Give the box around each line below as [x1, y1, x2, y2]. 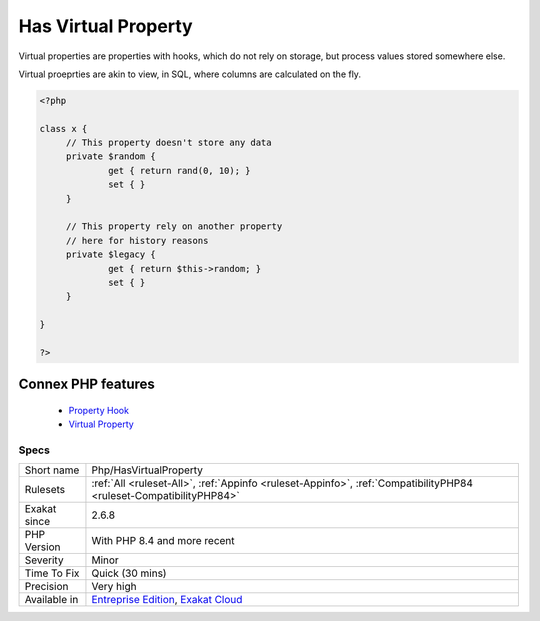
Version [24, 540, 61, 554]
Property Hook [68, 404, 130, 416]
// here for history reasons [65, 235, 209, 246]
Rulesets [24, 483, 65, 497]
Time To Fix [24, 566, 80, 580]
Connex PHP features [18, 376, 155, 393]
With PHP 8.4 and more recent [91, 534, 235, 548]
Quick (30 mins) [91, 566, 167, 580]
